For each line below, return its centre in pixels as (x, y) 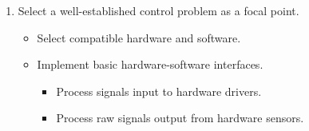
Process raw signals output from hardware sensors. (180, 118)
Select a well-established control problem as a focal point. (158, 10)
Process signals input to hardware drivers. (159, 91)
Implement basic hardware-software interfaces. (150, 64)
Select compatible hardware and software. (139, 37)
